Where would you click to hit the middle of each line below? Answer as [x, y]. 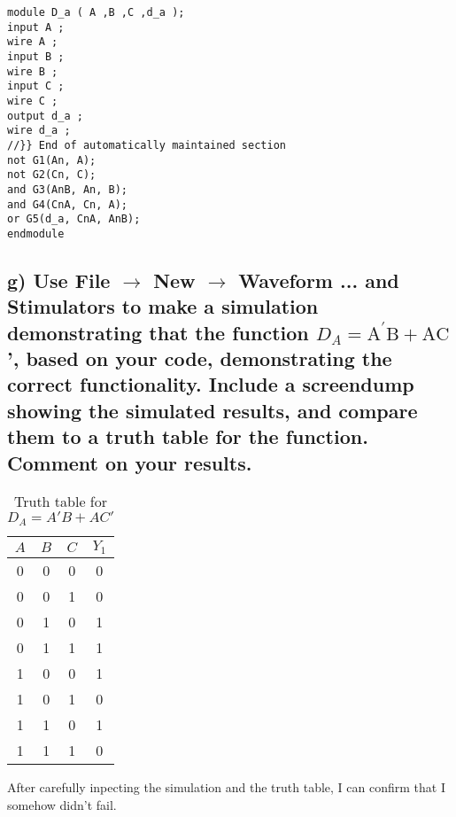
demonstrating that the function [158, 332]
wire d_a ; [39, 131]
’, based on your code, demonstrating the [200, 358]
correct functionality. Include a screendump [211, 384]
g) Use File [59, 280]
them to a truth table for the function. [188, 436]
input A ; [36, 27]
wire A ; [33, 42]
